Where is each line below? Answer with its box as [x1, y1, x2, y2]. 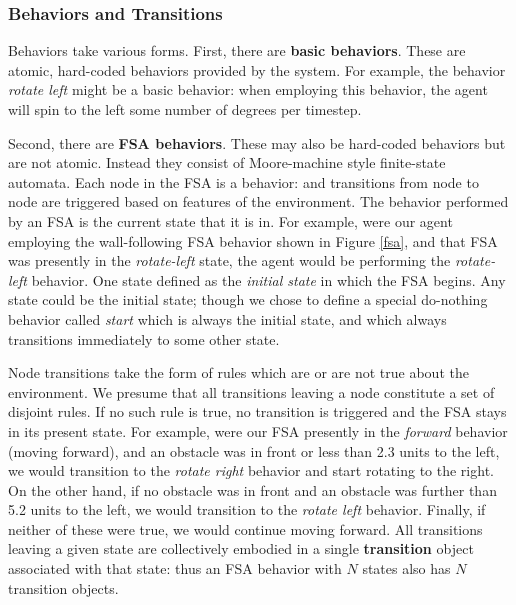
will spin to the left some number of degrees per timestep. [8, 99, 362, 119]
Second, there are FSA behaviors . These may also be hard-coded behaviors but [8, 132, 506, 153]
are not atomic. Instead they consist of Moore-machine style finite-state [8, 152, 446, 173]
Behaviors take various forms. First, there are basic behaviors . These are [8, 40, 466, 61]
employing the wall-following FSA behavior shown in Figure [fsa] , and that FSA [8, 230, 498, 251]
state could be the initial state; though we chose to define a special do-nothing [8, 289, 488, 310]
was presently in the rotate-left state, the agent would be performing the [8, 250, 451, 271]
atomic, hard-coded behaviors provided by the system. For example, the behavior [8, 59, 506, 80]
